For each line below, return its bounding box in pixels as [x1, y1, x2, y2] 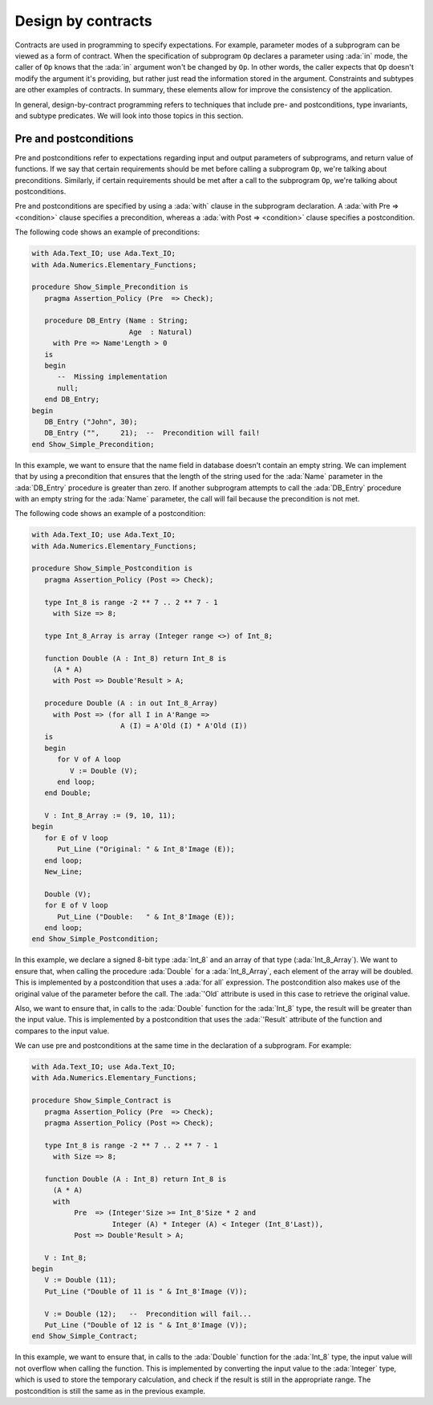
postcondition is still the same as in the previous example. [14, 1386, 206, 1395]
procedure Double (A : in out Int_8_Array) [44, 699, 218, 708]
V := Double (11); [44, 1276, 117, 1285]
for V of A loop [57, 755, 121, 764]
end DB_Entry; [44, 395, 100, 404]
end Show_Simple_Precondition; [31, 440, 156, 449]
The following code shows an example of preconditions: [14, 227, 200, 237]
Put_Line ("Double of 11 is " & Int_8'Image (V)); [44, 1286, 248, 1296]
